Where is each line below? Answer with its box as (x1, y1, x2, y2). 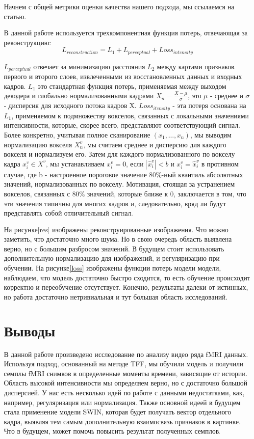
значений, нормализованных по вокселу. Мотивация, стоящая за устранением (4, 179, 235, 189)
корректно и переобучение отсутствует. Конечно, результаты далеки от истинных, (4, 282, 248, 292)
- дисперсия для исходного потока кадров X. (4, 100, 137, 110)
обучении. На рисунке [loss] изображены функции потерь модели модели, (4, 263, 221, 273)
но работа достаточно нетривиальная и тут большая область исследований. (4, 291, 228, 302)
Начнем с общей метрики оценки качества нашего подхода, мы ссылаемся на (4, 1, 234, 11)
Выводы (4, 320, 55, 340)
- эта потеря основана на (172, 100, 246, 110)
